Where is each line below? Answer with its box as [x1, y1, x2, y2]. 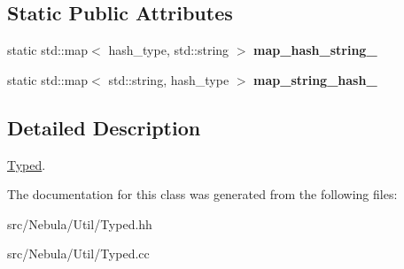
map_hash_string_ [253, 41, 377, 59]
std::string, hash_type [108, 70, 229, 88]
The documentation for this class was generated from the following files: [7, 185, 398, 204]
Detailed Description [7, 113, 201, 141]
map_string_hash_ [253, 70, 377, 88]
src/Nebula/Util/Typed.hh [7, 214, 152, 233]
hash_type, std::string [108, 41, 229, 59]
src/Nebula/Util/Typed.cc [7, 244, 150, 263]
